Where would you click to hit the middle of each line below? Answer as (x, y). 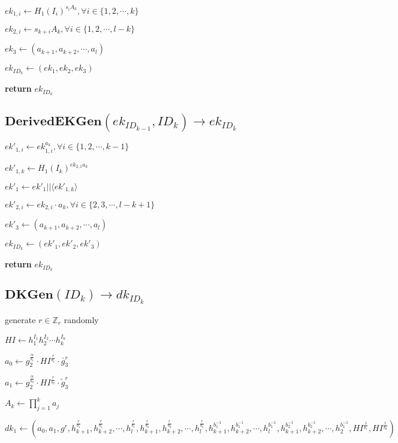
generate (20, 320)
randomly (81, 320)
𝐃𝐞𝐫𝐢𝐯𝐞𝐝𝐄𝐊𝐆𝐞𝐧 (53, 122)
